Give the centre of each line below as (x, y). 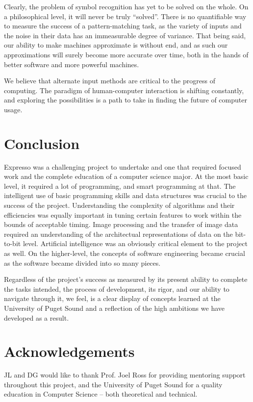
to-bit (13, 243)
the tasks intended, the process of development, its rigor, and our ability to (117, 289)
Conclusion (42, 143)
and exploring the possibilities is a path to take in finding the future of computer (126, 100)
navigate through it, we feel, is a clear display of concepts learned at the (112, 298)
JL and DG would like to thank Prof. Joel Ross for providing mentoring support (125, 375)
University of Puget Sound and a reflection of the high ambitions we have (114, 308)
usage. (13, 109)
